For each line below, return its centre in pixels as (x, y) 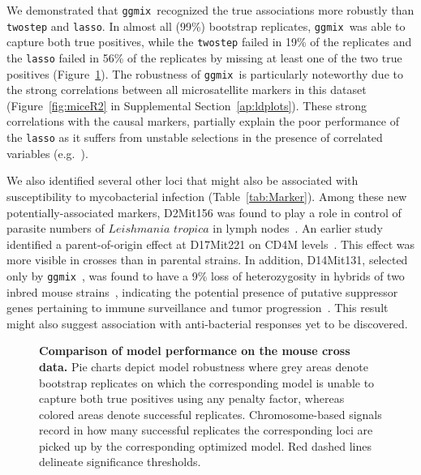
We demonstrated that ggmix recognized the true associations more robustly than (210, 10)
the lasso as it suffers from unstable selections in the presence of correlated (195, 137)
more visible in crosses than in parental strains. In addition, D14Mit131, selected (207, 260)
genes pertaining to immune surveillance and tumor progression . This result (198, 308)
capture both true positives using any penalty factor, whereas (192, 398)
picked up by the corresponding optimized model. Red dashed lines (206, 445)
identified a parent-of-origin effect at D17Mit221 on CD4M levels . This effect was (211, 244)
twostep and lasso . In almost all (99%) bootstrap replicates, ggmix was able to (206, 26)
